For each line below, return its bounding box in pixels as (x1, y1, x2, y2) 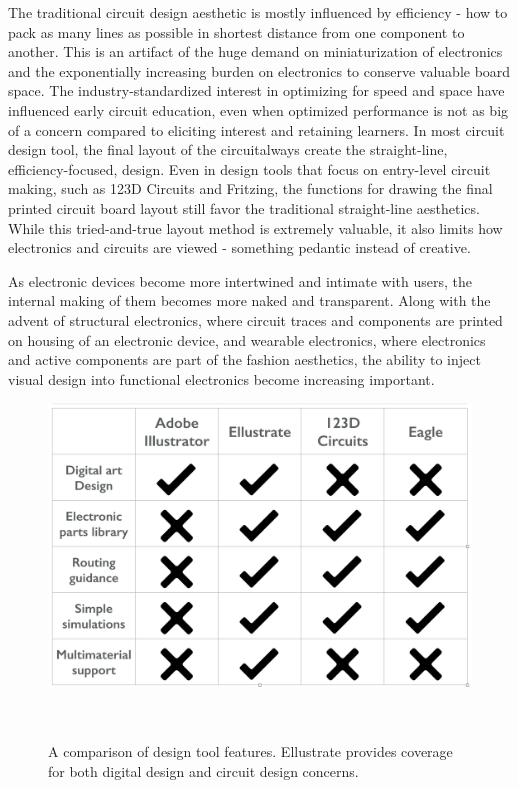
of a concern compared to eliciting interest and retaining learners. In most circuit (8, 119, 505, 140)
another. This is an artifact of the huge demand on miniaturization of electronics (8, 41, 503, 62)
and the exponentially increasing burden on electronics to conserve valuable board (8, 60, 511, 81)
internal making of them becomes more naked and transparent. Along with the (8, 290, 491, 311)
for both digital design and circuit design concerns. (48, 760, 359, 781)
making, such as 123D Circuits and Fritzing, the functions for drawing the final (8, 178, 493, 199)
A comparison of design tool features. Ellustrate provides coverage (48, 741, 453, 761)
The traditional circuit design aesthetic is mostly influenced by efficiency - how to (8, 2, 508, 22)
